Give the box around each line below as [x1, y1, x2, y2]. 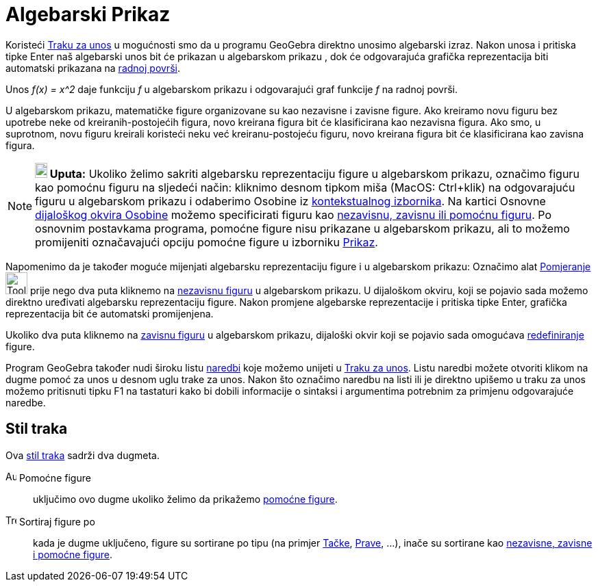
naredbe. [5, 396, 46, 408]
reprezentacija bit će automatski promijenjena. [5, 307, 214, 319]
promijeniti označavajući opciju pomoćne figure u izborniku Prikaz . [35, 235, 378, 249]
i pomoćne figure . [33, 548, 113, 560]
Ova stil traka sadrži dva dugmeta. [5, 449, 160, 461]
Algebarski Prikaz [5, 3, 171, 26]
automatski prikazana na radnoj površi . [5, 62, 180, 74]
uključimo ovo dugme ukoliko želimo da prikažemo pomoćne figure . [33, 493, 338, 505]
